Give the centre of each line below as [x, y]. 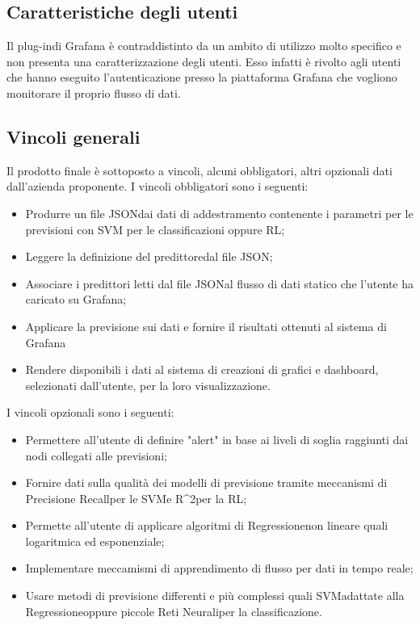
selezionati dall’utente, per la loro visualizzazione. [148, 385]
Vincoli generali [73, 136]
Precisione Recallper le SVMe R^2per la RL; [136, 498]
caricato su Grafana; [76, 299]
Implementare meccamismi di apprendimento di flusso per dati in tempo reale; [219, 568]
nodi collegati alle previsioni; [96, 455]
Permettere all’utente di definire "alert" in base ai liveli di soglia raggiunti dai [217, 439]
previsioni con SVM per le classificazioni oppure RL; [155, 229]
